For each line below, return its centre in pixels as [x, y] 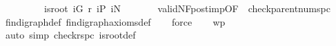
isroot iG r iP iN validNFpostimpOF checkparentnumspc [187, 8]
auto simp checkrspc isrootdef [70, 35]
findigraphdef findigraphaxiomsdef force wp [115, 21]
